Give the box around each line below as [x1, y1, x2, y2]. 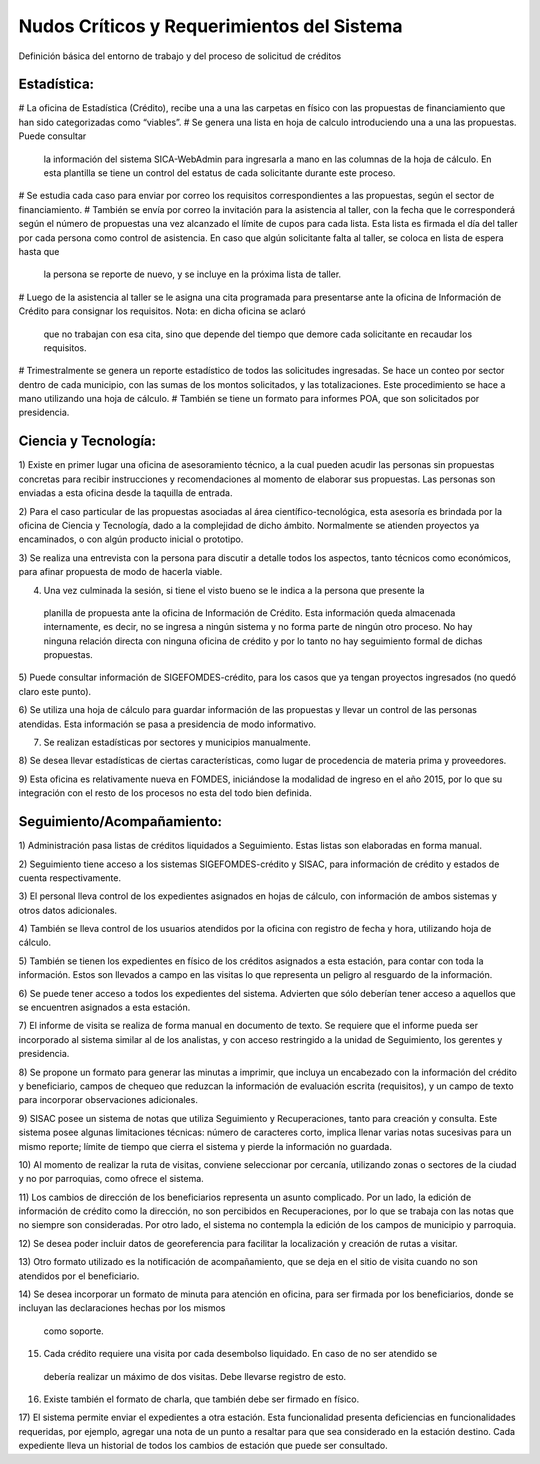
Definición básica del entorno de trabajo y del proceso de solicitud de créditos [18, 50, 342, 62]
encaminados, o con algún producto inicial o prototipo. [18, 533, 244, 545]
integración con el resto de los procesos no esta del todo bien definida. [18, 787, 312, 799]
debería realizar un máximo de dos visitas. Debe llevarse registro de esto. [43, 1370, 347, 1382]
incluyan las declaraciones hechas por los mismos [18, 1302, 226, 1314]
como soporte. [43, 1325, 104, 1337]
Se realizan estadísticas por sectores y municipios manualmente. [43, 736, 312, 749]
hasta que [18, 245, 60, 257]
